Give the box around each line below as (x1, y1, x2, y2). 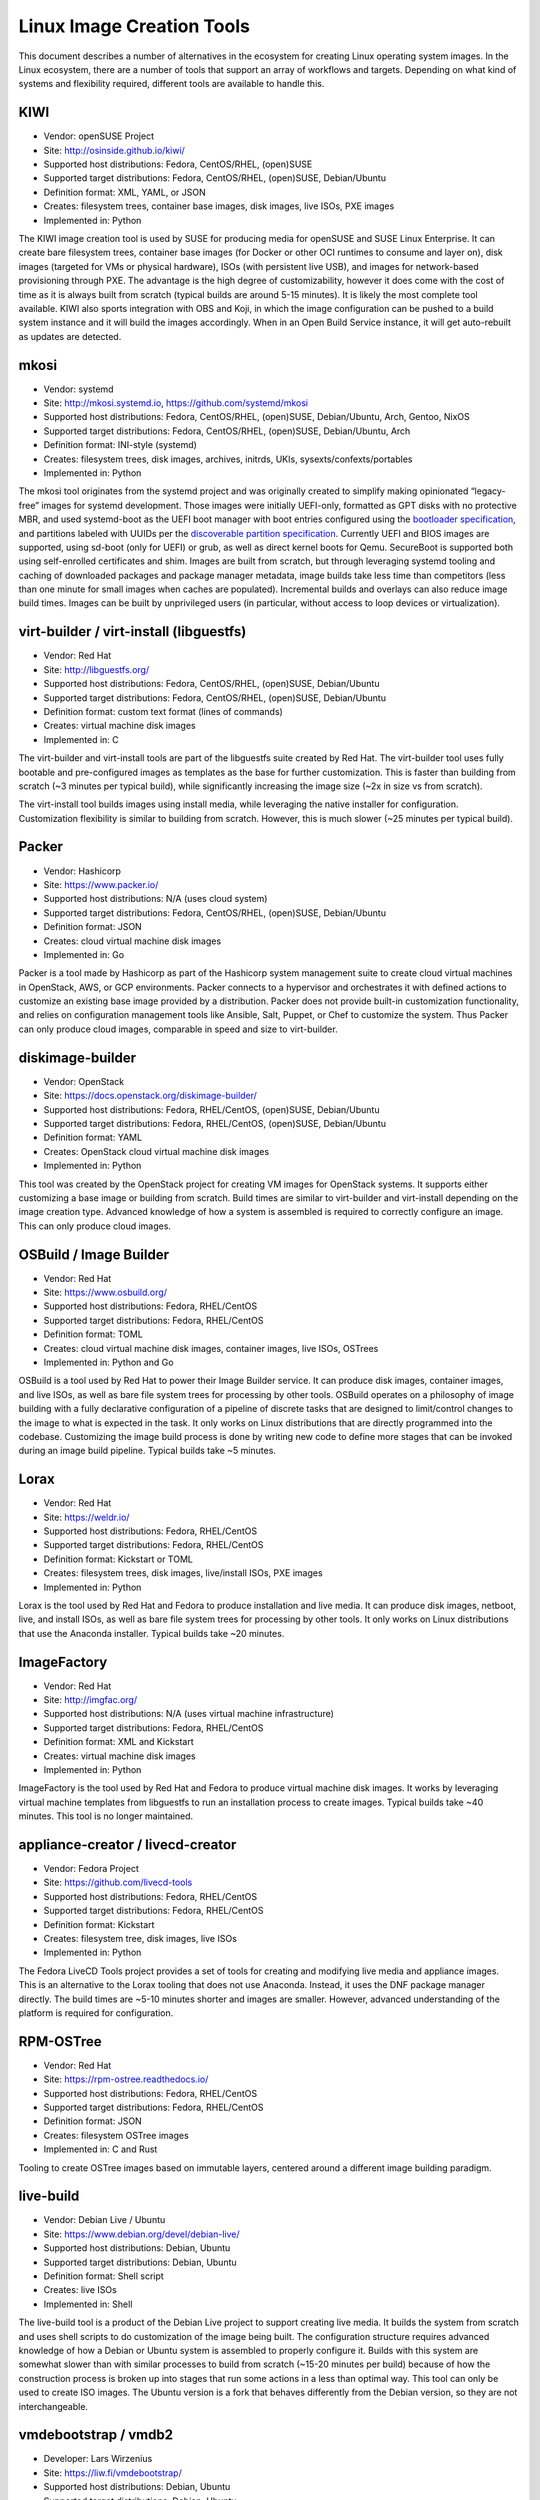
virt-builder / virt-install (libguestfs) (18, 623, 247, 640)
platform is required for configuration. (18, 2006, 174, 2019)
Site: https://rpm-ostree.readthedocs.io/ (43, 2073, 209, 2085)
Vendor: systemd (43, 383, 114, 395)
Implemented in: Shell (43, 2298, 133, 2310)
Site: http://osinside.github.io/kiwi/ (43, 144, 185, 156)
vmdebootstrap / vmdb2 (18, 2426, 174, 2444)
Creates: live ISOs (43, 2284, 117, 2296)
